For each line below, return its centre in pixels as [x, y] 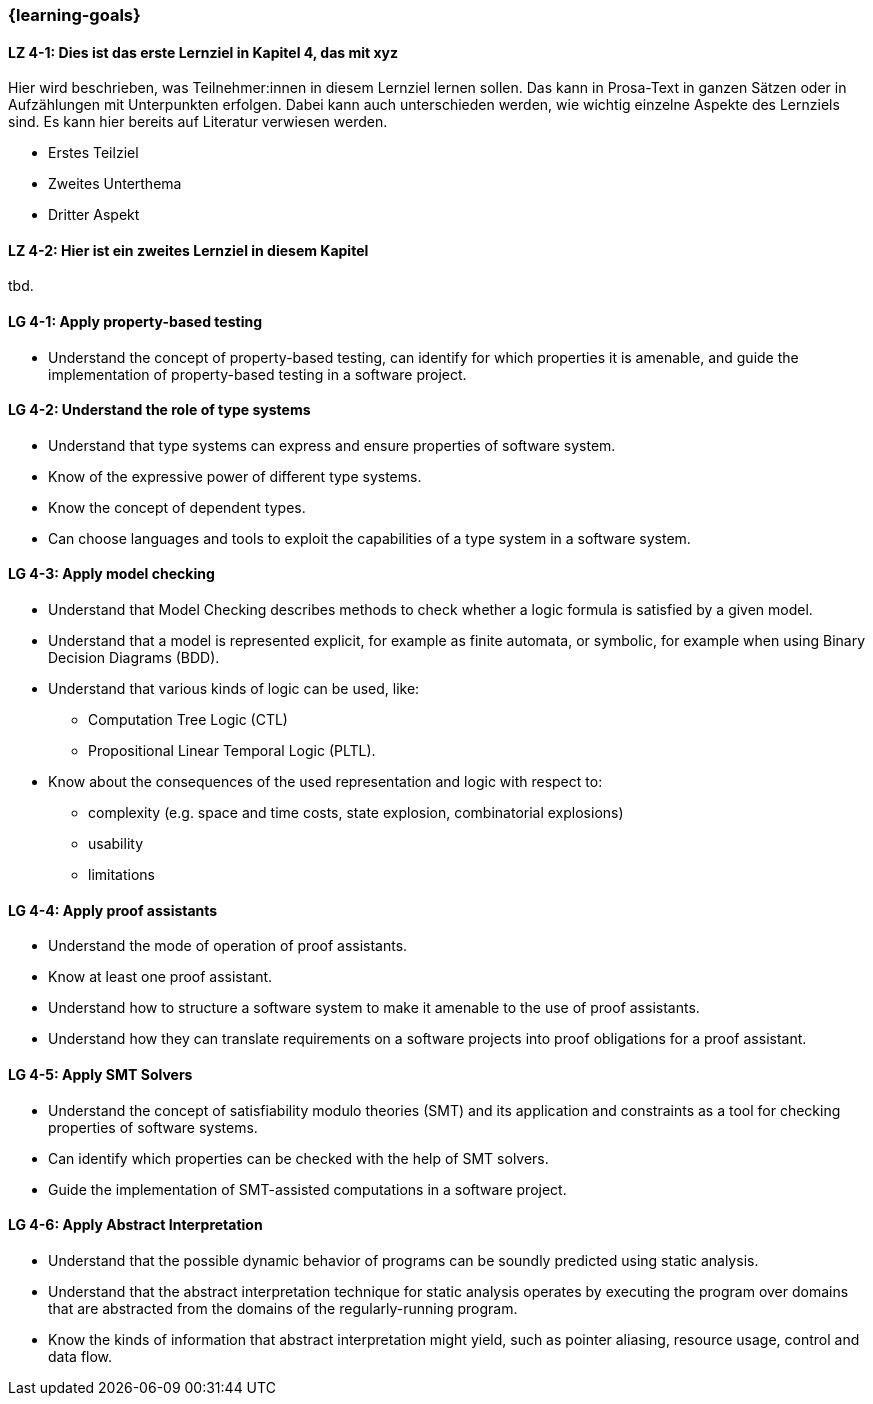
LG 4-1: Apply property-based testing [135, 322]
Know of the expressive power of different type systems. [235, 476]
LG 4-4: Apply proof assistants [113, 910]
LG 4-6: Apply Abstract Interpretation [135, 1225]
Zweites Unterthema [115, 184]
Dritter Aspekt [94, 215]
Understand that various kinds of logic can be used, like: [234, 689]
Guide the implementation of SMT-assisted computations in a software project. [307, 1189]
